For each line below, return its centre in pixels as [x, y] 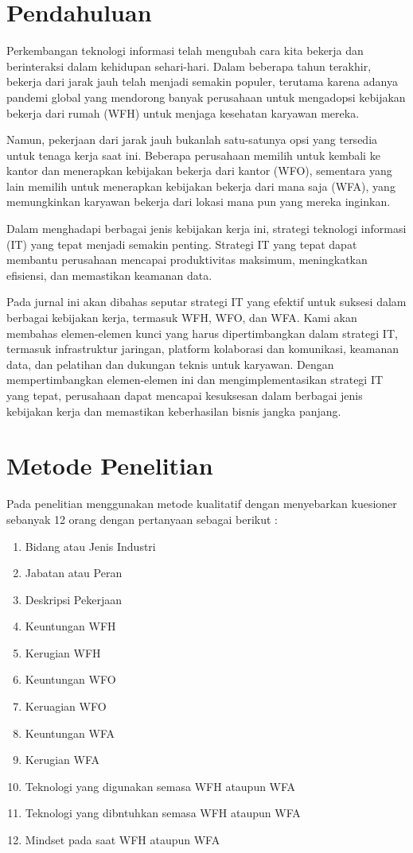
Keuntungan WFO [70, 679]
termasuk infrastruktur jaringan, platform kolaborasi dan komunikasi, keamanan [203, 349]
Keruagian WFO [66, 706]
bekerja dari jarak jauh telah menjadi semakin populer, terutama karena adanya [202, 81]
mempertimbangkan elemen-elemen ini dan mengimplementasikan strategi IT [195, 380]
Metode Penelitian [110, 465]
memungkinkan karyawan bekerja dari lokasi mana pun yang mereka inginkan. [199, 202]
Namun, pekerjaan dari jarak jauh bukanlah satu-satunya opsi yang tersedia [192, 140]
